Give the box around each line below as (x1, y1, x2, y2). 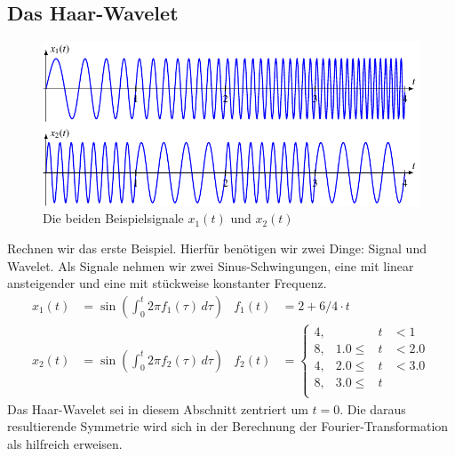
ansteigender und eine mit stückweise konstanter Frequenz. (7, 274, 327, 292)
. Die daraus (339, 399, 406, 418)
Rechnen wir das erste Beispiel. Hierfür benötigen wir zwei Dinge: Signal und (7, 239, 427, 258)
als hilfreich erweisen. (7, 434, 123, 452)
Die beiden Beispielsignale (43, 209, 184, 228)
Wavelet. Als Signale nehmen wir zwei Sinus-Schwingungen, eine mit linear (7, 256, 414, 275)
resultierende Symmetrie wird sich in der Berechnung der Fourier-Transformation (7, 417, 449, 436)
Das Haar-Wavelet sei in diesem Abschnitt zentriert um (7, 399, 308, 418)
